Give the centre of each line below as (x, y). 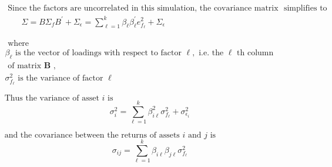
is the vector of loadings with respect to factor (99, 53)
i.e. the (211, 53)
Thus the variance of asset (52, 98)
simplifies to (305, 9)
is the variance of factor (61, 79)
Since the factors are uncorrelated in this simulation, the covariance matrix (143, 9)
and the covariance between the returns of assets (92, 136)
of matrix (25, 66)
